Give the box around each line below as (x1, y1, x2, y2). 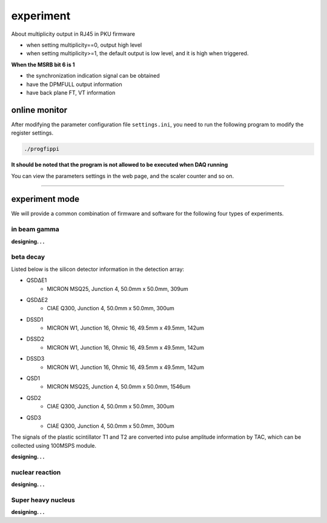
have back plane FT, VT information (26, 88, 116, 96)
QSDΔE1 (26, 276, 47, 284)
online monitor (11, 105, 68, 115)
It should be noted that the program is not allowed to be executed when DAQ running (11, 161, 228, 168)
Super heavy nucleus (11, 496, 75, 504)
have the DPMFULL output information (26, 81, 122, 88)
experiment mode (11, 194, 80, 204)
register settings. (11, 129, 54, 136)
